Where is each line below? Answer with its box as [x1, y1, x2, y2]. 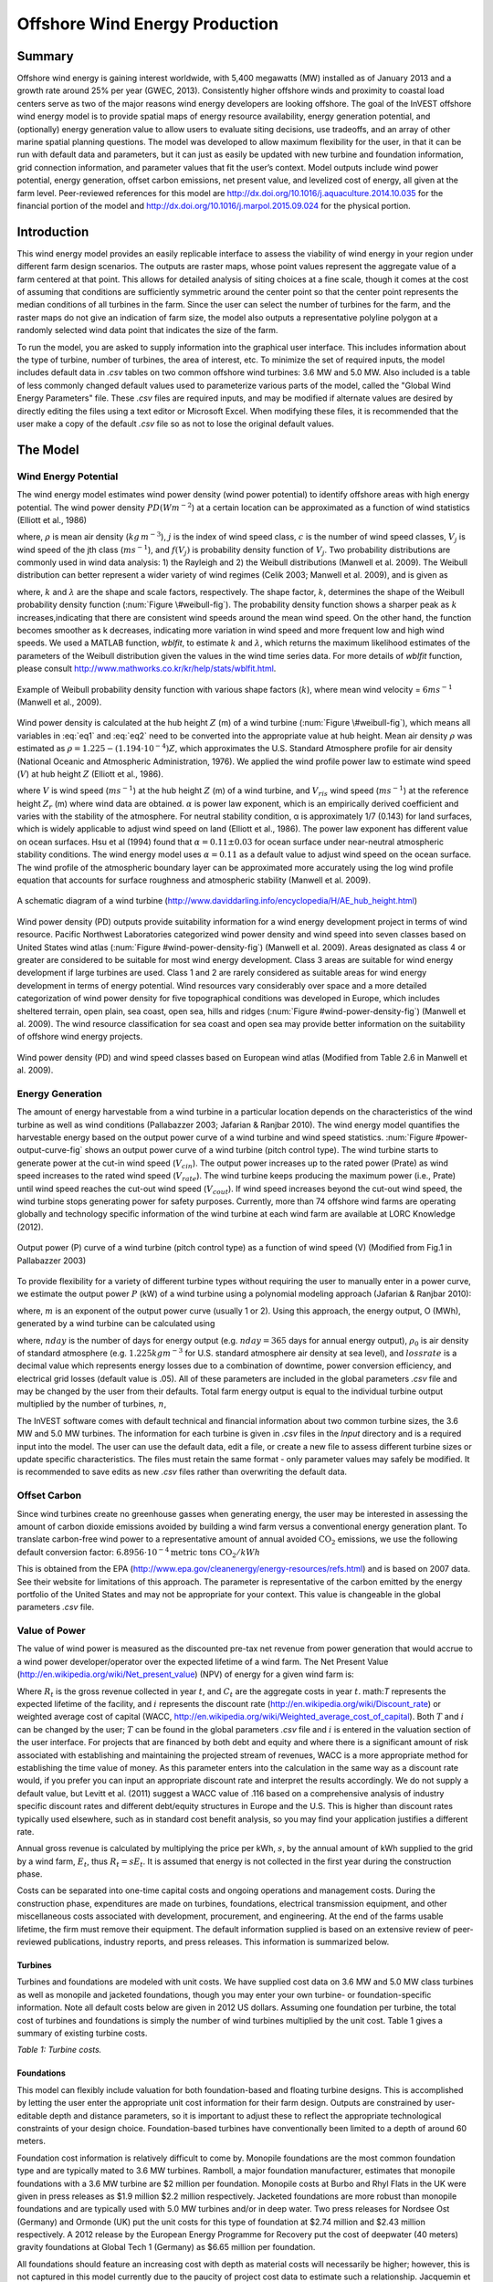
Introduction [16, 224, 89, 239]
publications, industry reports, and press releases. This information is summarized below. [53, 1936, 390, 1948]
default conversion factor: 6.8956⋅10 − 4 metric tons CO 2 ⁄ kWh [16, 1545, 260, 1560]
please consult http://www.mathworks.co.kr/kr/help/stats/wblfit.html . [16, 663, 277, 675]
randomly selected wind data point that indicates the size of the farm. [16, 325, 278, 336]
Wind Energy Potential [16, 470, 119, 483]
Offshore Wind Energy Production [16, 14, 278, 34]
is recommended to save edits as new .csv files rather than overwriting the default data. [16, 1466, 347, 1478]
